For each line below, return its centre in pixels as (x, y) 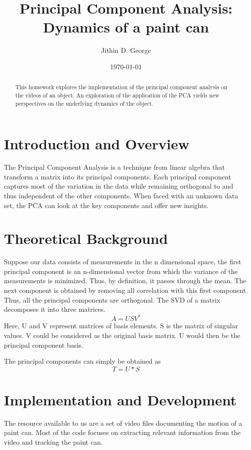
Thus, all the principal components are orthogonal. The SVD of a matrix (112, 299)
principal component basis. (44, 345)
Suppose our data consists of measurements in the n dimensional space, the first (123, 262)
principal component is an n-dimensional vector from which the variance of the (121, 271)
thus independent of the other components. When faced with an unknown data (121, 195)
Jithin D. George (126, 50)
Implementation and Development (120, 399)
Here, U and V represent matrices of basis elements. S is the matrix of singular (121, 326)
